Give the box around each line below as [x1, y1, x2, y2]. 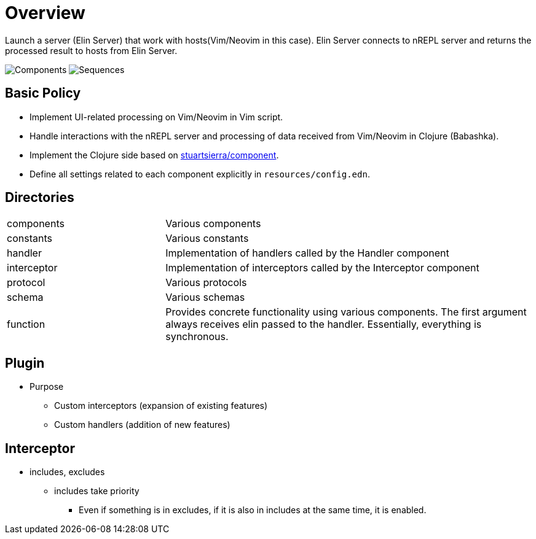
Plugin [5, 355, 45, 371]
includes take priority [54, 486, 140, 497]
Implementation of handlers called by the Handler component [165, 247, 449, 260]
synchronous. [165, 330, 229, 343]
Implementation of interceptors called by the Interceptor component [165, 262, 479, 274]
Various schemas [165, 291, 245, 304]
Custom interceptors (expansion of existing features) [54, 400, 268, 411]
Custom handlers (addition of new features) [54, 419, 231, 430]
